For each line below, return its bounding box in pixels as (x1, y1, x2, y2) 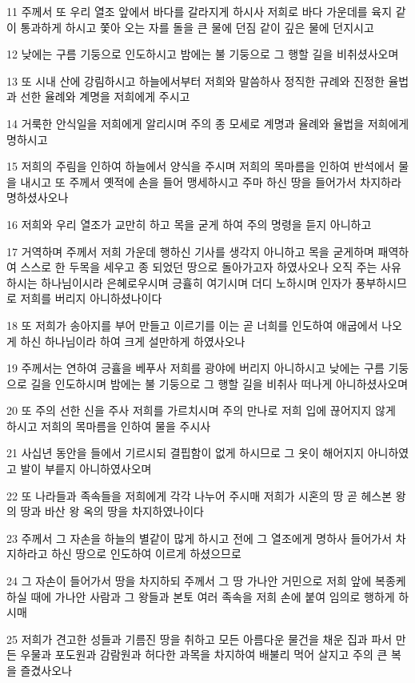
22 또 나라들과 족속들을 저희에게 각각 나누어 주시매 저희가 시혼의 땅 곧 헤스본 (6, 487, 393, 504)
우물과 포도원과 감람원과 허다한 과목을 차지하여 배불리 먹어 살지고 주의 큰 (20, 646, 388, 663)
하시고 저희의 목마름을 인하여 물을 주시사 (6, 417, 211, 434)
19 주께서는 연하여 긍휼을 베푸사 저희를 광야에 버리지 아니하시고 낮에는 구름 (6, 360, 385, 376)
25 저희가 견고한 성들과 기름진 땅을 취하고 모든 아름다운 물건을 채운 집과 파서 (6, 630, 393, 647)
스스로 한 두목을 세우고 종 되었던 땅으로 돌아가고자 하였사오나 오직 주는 (20, 259, 377, 275)
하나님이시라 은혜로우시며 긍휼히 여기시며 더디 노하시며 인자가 (41, 274, 352, 291)
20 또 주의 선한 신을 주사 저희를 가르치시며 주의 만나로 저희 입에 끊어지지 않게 (6, 402, 396, 419)
